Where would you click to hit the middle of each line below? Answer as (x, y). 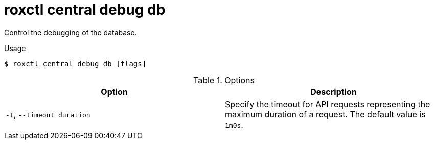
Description (334, 92)
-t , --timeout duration (48, 114)
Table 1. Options (224, 80)
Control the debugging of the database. (71, 32)
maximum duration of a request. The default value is (325, 114)
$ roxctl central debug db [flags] (75, 64)
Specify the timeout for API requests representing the (328, 104)
